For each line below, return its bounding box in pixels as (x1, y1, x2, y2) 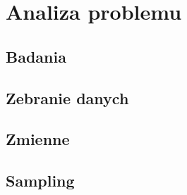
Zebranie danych (6, 87, 129, 108)
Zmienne (6, 128, 70, 150)
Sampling (6, 170, 75, 191)
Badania (6, 45, 66, 67)
